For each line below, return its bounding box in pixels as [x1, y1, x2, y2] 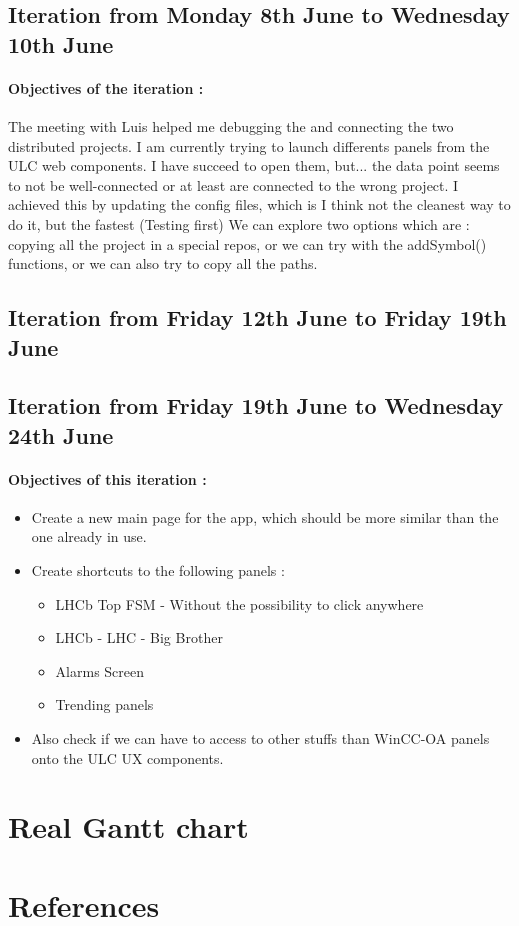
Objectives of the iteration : [8, 77, 204, 98]
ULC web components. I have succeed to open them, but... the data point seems [8, 155, 500, 176]
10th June [8, 28, 114, 59]
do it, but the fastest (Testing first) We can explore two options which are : [8, 213, 470, 234]
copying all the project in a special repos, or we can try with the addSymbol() [8, 233, 487, 254]
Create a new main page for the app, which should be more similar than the [31, 506, 499, 527]
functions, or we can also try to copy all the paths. [8, 253, 318, 274]
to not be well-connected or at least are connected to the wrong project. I [8, 174, 459, 195]
